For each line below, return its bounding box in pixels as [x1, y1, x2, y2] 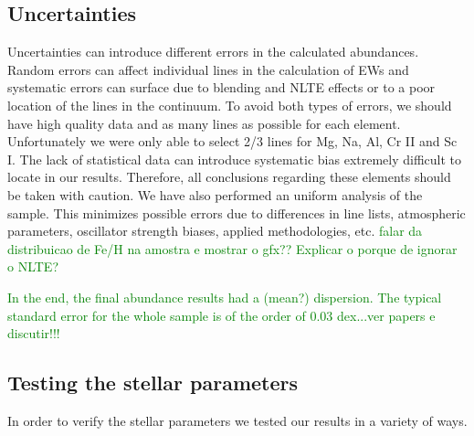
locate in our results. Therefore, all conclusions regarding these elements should [7, 167, 451, 186]
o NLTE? [7, 257, 58, 276]
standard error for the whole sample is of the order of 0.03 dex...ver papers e [7, 305, 436, 324]
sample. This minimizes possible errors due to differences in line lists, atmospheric [7, 203, 466, 222]
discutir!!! [7, 324, 60, 343]
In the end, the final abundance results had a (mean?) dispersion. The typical [7, 287, 442, 306]
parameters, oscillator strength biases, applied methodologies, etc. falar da [7, 221, 423, 240]
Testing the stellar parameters [7, 368, 299, 397]
